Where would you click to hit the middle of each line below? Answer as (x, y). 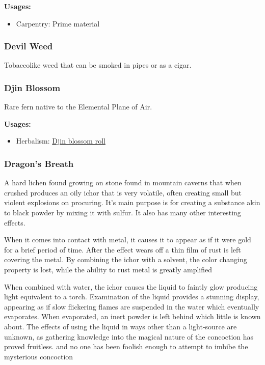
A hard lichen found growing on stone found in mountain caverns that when (123, 183)
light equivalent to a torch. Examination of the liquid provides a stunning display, (132, 297)
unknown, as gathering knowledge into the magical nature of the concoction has (129, 336)
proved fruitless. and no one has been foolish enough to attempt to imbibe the (126, 346)
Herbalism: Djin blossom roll (61, 141)
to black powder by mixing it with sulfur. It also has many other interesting (123, 212)
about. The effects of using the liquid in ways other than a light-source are (121, 326)
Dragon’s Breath (39, 163)
